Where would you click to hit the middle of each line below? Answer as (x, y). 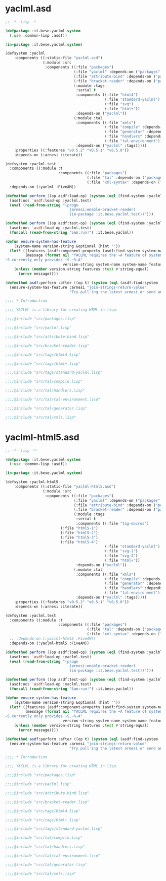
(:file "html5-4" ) (79, 542)
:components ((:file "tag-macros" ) (112, 524)
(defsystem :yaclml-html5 (32, 482)
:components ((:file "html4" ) (107, 95)
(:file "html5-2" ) (79, 533)
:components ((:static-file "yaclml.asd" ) (58, 58)
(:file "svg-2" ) (121, 556)
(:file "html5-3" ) (79, 537)
